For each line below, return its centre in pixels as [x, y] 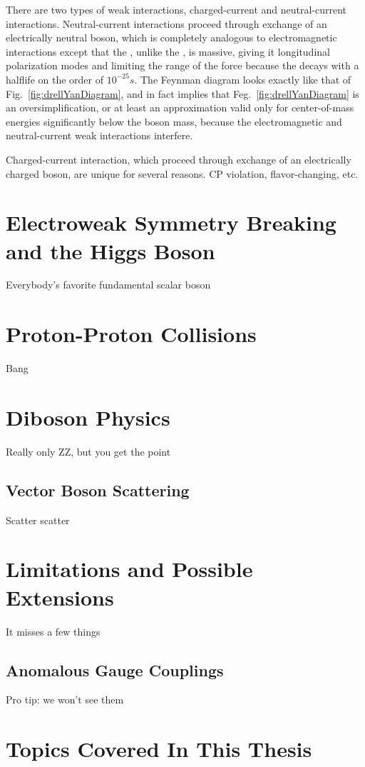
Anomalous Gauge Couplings [115, 670]
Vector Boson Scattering [98, 490]
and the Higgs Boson [110, 250]
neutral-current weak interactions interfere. [99, 135]
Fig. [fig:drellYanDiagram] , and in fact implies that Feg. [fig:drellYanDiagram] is [182, 93]
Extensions [60, 597]
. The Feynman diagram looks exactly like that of [243, 79]
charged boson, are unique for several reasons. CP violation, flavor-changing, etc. [182, 173]
